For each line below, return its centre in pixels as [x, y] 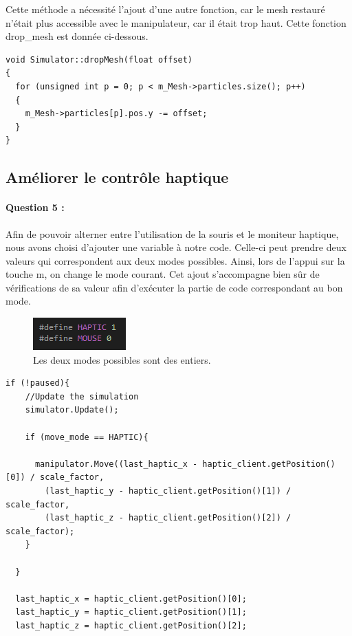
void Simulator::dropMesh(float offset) [99, 59]
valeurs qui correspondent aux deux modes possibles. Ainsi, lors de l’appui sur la [175, 260]
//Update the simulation [82, 396]
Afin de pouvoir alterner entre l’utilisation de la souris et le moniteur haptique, [172, 233]
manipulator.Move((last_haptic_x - [116, 464]
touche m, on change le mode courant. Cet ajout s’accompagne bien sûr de [163, 274]
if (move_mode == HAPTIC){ [87, 437]
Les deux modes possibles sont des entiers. [122, 359]
